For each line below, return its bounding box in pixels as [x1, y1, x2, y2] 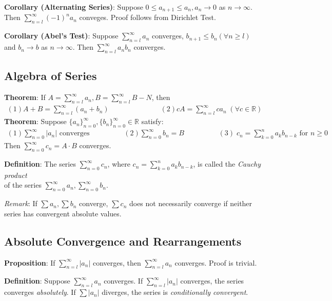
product [4, 169, 27, 180]
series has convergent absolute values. [4, 208, 122, 218]
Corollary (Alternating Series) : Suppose [4, 2, 143, 12]
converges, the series [180, 275, 244, 286]
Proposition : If [4, 257, 55, 268]
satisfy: [141, 116, 164, 127]
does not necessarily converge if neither [129, 198, 252, 209]
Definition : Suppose [4, 275, 70, 286]
